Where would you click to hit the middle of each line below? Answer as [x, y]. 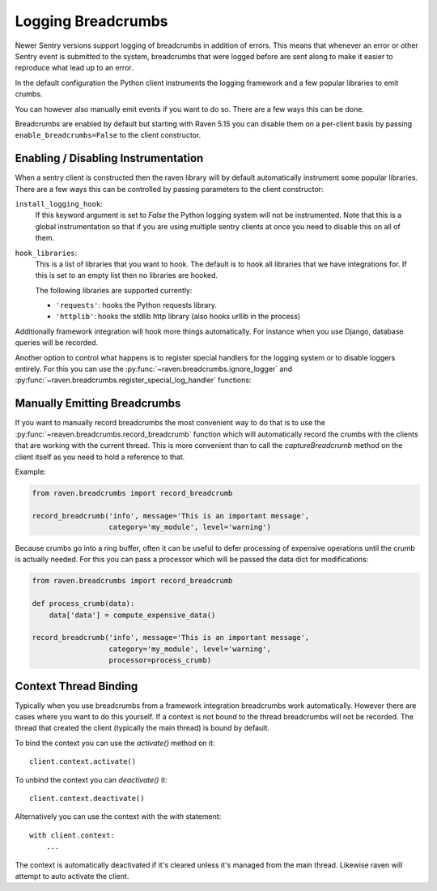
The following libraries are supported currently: [114, 290]
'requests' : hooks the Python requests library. [136, 305]
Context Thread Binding [76, 686]
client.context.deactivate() [87, 798]
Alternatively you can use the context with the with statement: [118, 816]
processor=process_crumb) [160, 661]
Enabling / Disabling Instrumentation [109, 158]
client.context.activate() [83, 762]
